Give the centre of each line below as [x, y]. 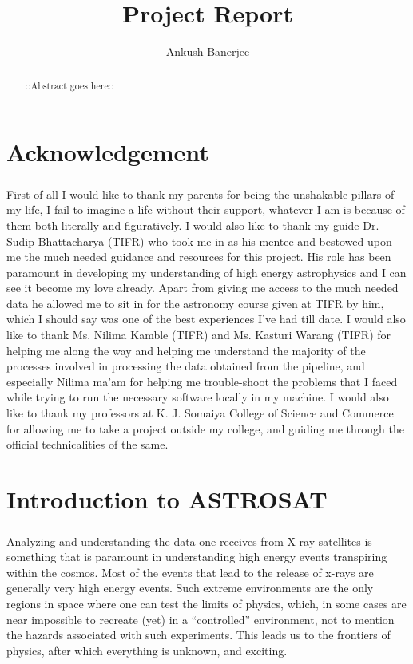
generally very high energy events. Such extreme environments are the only [190, 588]
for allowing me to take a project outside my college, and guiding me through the [205, 428]
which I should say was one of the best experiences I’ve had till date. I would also [206, 319]
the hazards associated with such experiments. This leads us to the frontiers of [199, 635]
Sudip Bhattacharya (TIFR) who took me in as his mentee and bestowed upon [199, 241]
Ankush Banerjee [208, 51]
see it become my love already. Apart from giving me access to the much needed [203, 288]
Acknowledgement [108, 152]
